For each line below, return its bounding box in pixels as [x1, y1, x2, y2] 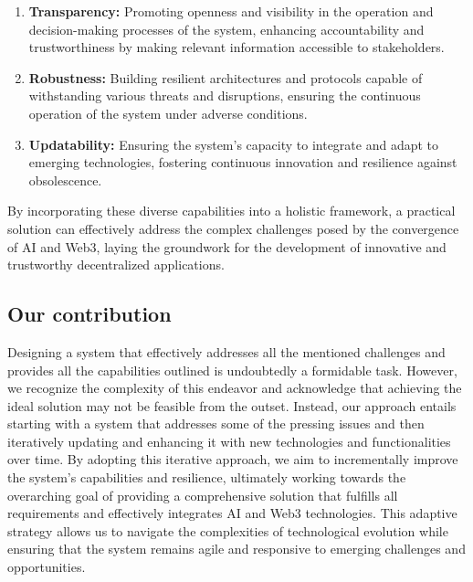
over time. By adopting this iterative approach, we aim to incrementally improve [7, 450, 458, 469]
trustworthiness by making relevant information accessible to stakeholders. [28, 37, 445, 57]
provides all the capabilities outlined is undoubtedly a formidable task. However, [7, 360, 457, 379]
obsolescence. [28, 170, 102, 189]
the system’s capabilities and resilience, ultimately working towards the [7, 468, 406, 487]
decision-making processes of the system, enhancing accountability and [28, 19, 425, 38]
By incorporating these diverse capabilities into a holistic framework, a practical [7, 201, 456, 220]
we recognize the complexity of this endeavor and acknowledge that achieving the [7, 378, 462, 397]
